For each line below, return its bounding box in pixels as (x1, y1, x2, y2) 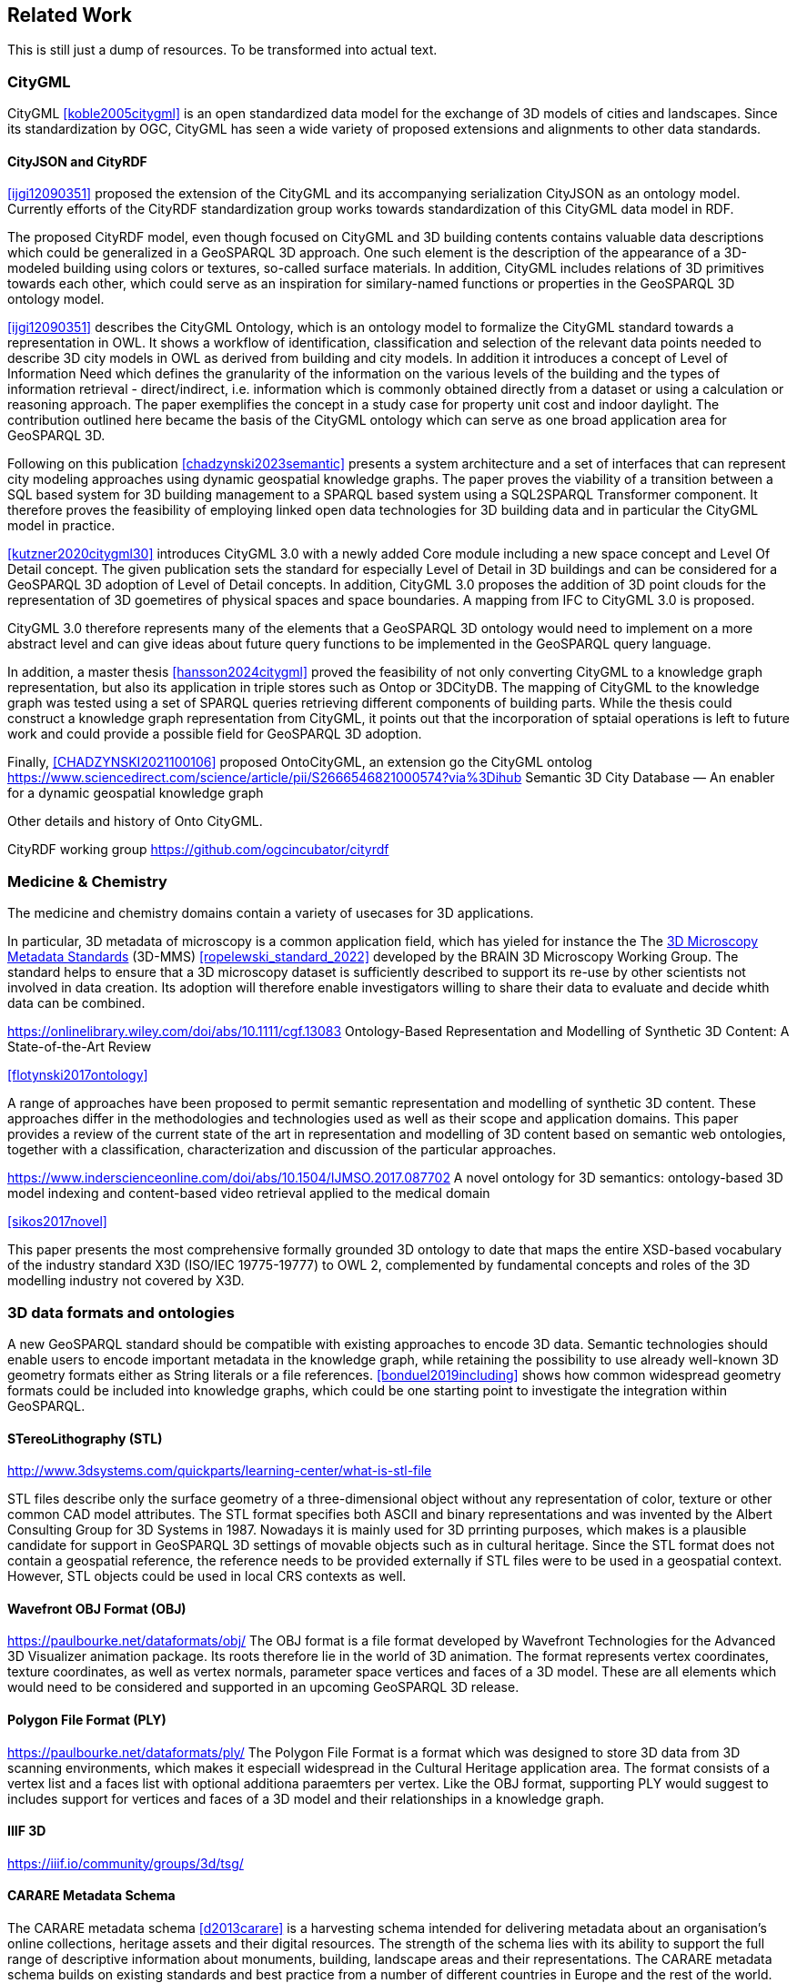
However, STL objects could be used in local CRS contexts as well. (7, 1568, 407, 1585)
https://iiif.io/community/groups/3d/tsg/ (7, 1855, 244, 1871)
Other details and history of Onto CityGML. (7, 813, 263, 830)
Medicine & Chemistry (7, 871, 167, 891)
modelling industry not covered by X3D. (7, 1273, 245, 1289)
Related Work (7, 4, 132, 26)
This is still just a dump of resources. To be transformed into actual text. (7, 42, 438, 58)
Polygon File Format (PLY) (7, 1711, 166, 1727)
